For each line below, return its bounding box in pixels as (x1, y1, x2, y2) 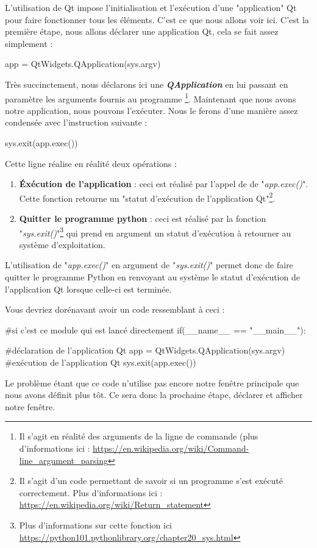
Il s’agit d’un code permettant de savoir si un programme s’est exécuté (19, 474, 283, 487)
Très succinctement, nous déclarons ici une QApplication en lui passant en (5, 77, 288, 90)
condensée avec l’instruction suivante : (5, 116, 148, 129)
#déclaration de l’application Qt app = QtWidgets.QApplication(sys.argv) (5, 344, 285, 357)
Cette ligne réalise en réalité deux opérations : (5, 157, 177, 169)
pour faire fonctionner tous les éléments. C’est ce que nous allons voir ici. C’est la (5, 13, 309, 26)
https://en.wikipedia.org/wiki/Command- (93, 442, 249, 454)
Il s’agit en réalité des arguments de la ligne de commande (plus (19, 430, 258, 443)
